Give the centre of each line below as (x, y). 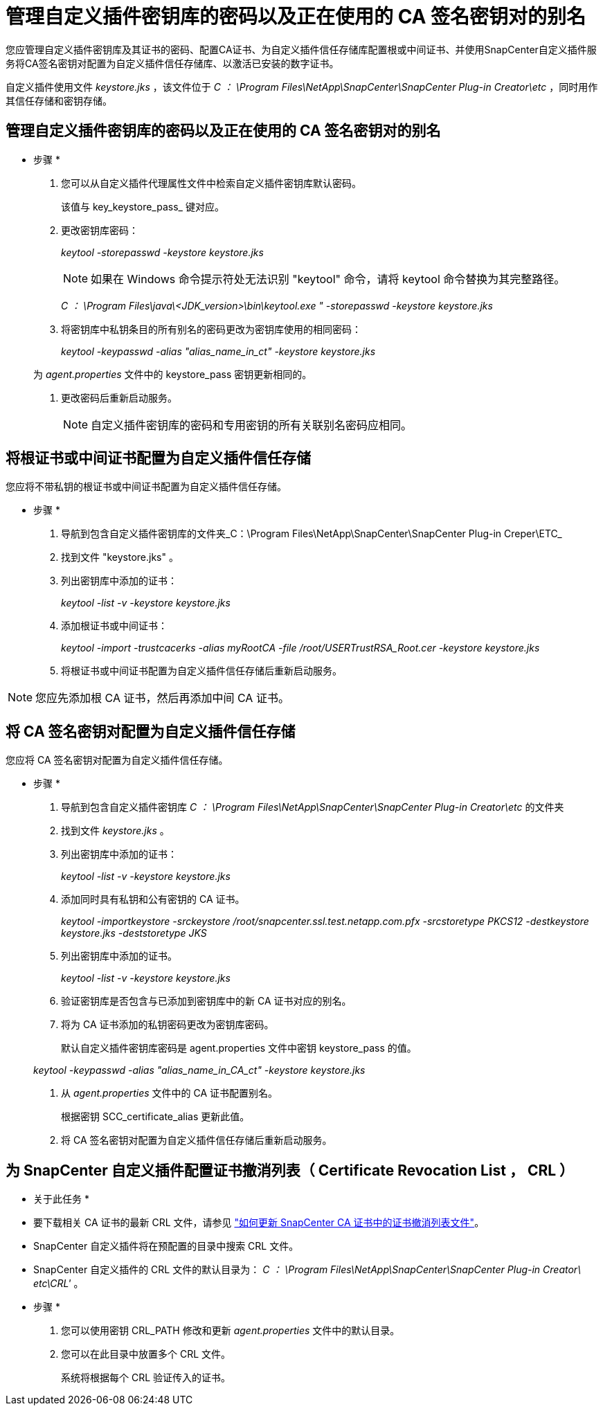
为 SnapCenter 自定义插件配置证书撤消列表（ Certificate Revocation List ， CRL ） (290, 1170)
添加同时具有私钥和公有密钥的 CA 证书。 (153, 899)
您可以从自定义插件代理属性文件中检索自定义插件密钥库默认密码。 (211, 183)
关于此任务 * (61, 1199)
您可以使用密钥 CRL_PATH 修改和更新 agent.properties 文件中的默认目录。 (231, 1331)
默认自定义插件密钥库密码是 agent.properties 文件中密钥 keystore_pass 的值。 (239, 1048)
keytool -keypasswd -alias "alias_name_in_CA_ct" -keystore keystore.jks (199, 1070)
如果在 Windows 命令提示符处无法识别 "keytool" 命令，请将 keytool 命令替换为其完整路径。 (328, 279)
